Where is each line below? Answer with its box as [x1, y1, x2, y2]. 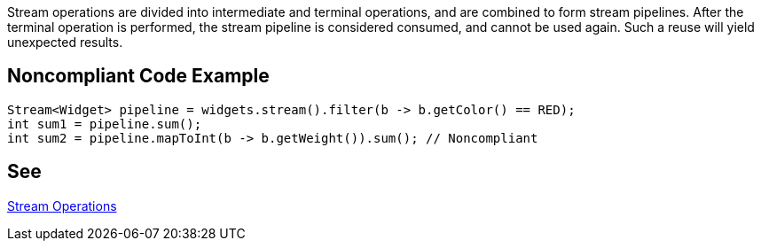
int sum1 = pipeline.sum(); [7, 116, 202, 131]
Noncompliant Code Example [7, 65, 270, 88]
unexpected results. [7, 35, 123, 50]
